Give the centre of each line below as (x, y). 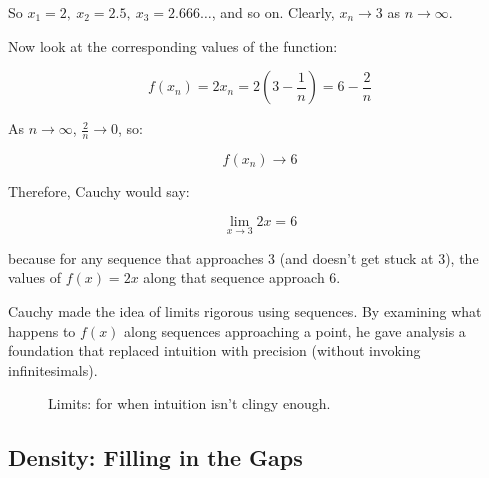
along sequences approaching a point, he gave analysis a (295, 330)
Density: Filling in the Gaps (155, 457)
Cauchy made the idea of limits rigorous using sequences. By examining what (245, 311)
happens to (42, 330)
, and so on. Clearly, (273, 12)
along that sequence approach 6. (242, 277)
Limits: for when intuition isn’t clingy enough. (189, 403)
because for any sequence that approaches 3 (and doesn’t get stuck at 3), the (243, 257)
